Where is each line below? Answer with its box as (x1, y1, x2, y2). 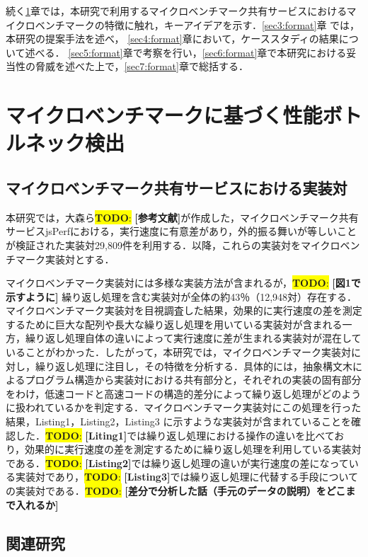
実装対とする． (45, 251, 115, 266)
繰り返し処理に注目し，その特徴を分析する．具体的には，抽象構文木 (35, 358, 352, 373)
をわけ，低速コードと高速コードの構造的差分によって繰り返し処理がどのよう (6, 386, 362, 401)
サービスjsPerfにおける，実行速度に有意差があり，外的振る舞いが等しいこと (6, 224, 357, 239)
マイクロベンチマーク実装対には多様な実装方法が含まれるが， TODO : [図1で (6, 275, 361, 290)
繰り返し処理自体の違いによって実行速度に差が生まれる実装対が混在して (25, 331, 362, 345)
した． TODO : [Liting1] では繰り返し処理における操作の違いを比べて (15, 427, 335, 442)
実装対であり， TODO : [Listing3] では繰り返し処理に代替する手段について (15, 469, 359, 484)
